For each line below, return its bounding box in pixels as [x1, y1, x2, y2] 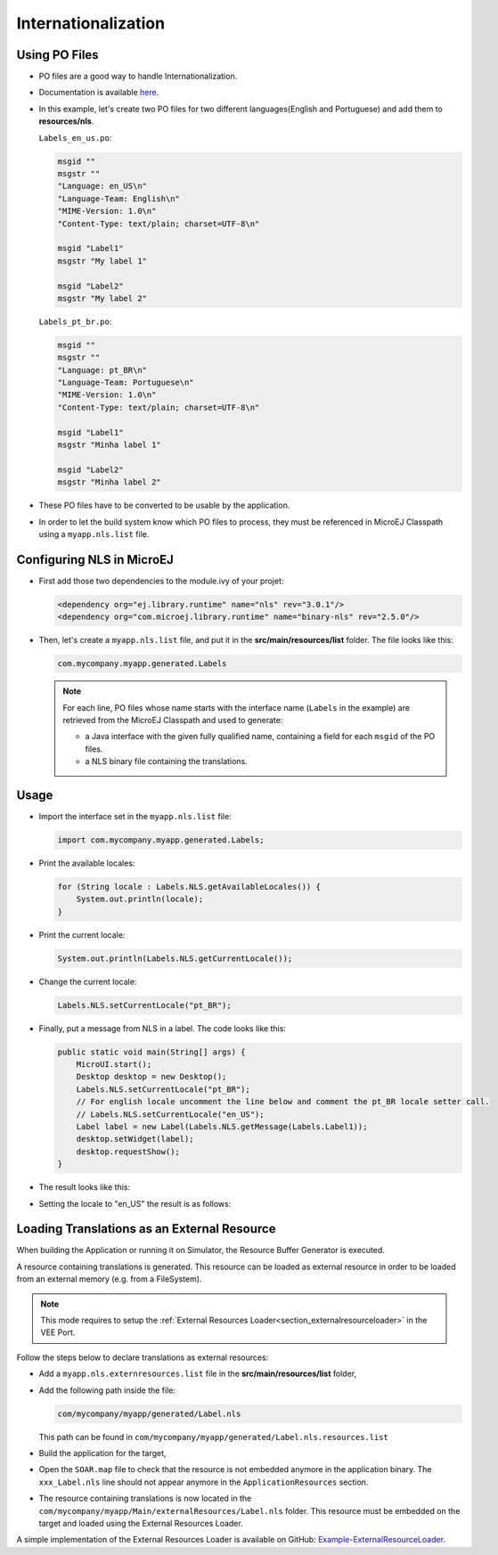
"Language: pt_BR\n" [57, 365, 147, 375]
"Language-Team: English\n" [57, 193, 180, 204]
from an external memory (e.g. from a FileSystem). [16, 1274, 202, 1284]
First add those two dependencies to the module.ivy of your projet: [38, 575, 284, 586]
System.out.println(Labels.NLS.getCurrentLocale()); [57, 953, 293, 964]
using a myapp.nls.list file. [38, 528, 150, 539]
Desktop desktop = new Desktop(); [76, 1071, 227, 1082]
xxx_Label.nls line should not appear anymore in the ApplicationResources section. [38, 1477, 369, 1487]
